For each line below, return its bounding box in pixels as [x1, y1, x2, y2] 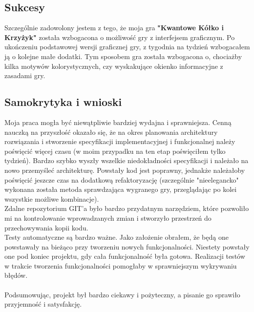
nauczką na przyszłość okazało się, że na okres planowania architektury [4, 126, 218, 137]
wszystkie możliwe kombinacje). [4, 193, 99, 204]
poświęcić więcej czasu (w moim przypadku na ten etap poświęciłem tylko [4, 146, 226, 156]
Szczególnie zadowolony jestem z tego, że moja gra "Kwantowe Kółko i [4, 22, 224, 33]
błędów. [4, 270, 28, 280]
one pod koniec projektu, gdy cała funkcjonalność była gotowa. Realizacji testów [4, 251, 245, 261]
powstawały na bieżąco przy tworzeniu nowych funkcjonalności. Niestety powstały [4, 241, 250, 251]
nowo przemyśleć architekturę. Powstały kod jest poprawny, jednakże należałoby [4, 165, 245, 175]
